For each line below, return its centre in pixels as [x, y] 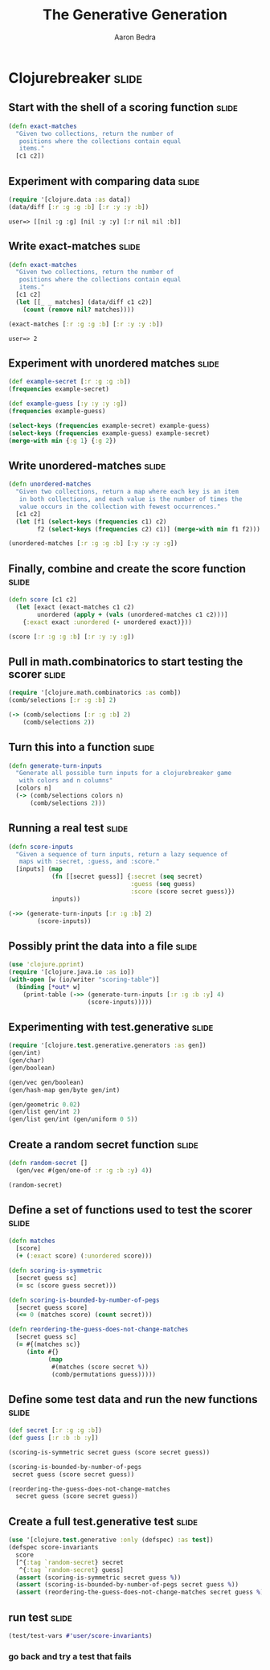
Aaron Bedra [135, 37]
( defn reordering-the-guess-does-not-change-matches [98, 1329]
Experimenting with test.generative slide [111, 1027]
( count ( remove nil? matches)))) [79, 310]
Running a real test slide [68, 829]
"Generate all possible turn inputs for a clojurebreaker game [123, 773]
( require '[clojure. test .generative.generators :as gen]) [107, 1046]
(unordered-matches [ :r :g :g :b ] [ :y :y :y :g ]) [93, 544]
